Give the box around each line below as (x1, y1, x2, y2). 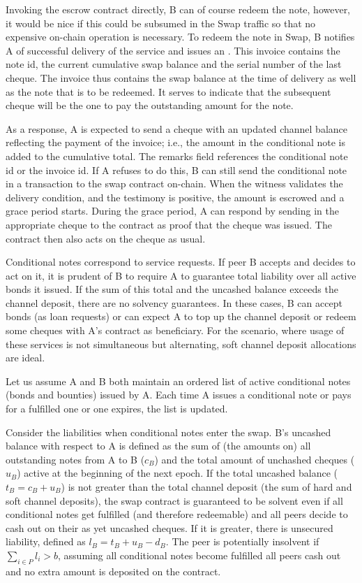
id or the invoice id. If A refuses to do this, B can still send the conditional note (6, 162, 347, 177)
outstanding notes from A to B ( (6, 452, 145, 466)
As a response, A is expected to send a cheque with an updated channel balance (6, 121, 347, 136)
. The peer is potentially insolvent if (165, 534, 319, 549)
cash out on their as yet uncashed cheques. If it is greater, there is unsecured (6, 520, 333, 535)
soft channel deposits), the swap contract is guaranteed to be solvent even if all (6, 493, 343, 508)
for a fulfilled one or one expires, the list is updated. (6, 401, 228, 416)
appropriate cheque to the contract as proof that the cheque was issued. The (6, 217, 332, 231)
